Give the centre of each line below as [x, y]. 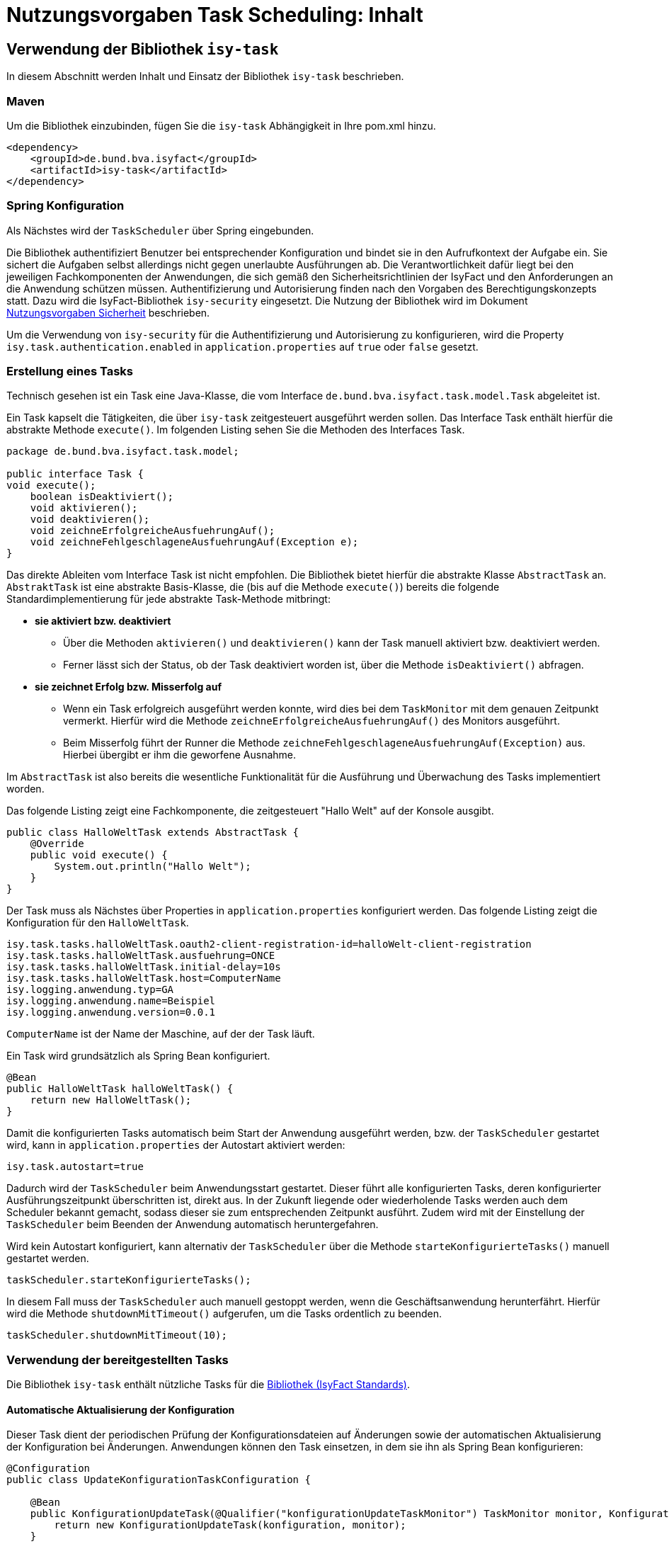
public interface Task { [75, 474]
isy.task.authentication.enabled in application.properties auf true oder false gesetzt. [242, 346]
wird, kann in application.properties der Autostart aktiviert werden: [176, 1145]
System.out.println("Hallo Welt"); [153, 867]
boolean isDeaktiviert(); [102, 497]
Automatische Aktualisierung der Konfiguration [121, 1409]
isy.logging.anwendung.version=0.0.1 [111, 1012]
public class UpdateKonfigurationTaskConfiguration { [159, 1480]
